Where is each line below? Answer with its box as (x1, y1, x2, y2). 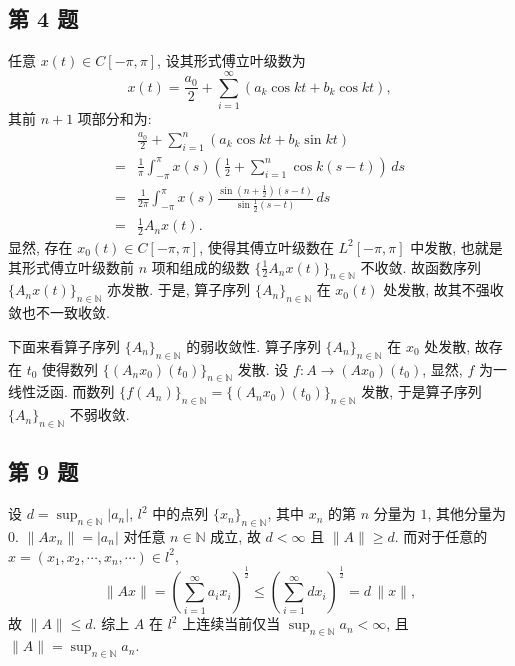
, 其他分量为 (427, 503, 506, 524)
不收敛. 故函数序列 (360, 256, 482, 277)
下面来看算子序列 (8, 335, 120, 356)
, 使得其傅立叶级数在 (199, 236, 334, 257)
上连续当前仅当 (182, 613, 281, 634)
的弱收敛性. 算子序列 (186, 335, 321, 356)
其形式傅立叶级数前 (8, 256, 134, 277)
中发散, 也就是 (410, 236, 503, 257)
